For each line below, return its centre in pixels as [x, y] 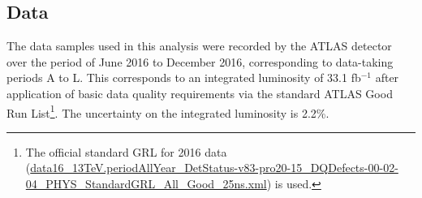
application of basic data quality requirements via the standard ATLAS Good [200, 93]
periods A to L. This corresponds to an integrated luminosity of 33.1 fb [184, 77]
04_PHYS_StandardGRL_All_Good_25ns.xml [146, 184]
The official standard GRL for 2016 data [126, 151]
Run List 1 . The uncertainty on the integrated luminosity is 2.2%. [168, 111]
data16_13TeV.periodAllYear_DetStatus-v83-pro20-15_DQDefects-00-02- [214, 168]
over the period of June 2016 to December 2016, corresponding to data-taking [200, 61]
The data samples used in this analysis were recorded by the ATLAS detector [199, 46]
